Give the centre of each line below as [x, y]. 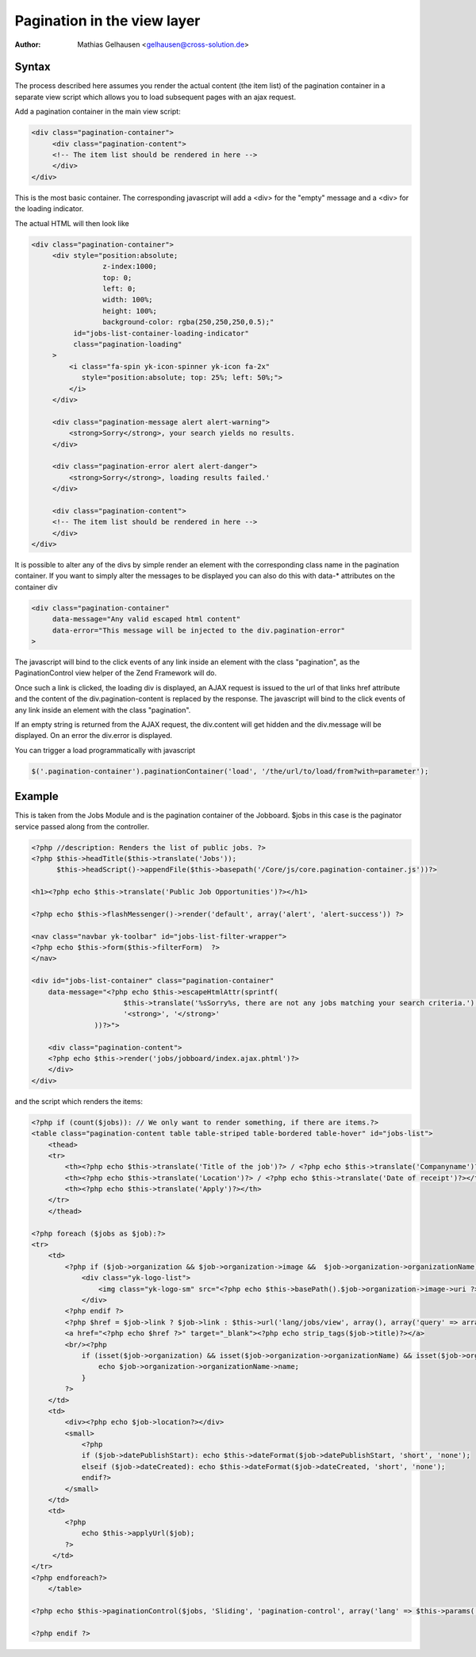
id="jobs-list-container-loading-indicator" [161, 333]
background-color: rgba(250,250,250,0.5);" [188, 322]
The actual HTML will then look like [72, 223]
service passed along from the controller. [82, 826]
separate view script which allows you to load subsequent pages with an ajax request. [155, 97]
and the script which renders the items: [79, 1101]
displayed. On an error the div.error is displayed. [94, 736]
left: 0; [119, 289]
